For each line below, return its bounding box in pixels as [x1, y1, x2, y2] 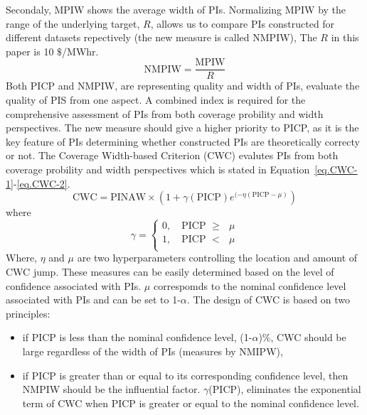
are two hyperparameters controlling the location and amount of [77, 250, 358, 265]
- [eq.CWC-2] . [13, 176, 70, 190]
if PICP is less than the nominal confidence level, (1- [22, 330, 252, 345]
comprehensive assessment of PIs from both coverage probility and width [6, 106, 324, 121]
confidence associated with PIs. [6, 278, 142, 293]
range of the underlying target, [6, 16, 140, 31]
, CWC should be [270, 330, 346, 345]
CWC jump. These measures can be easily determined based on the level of [6, 264, 334, 279]
